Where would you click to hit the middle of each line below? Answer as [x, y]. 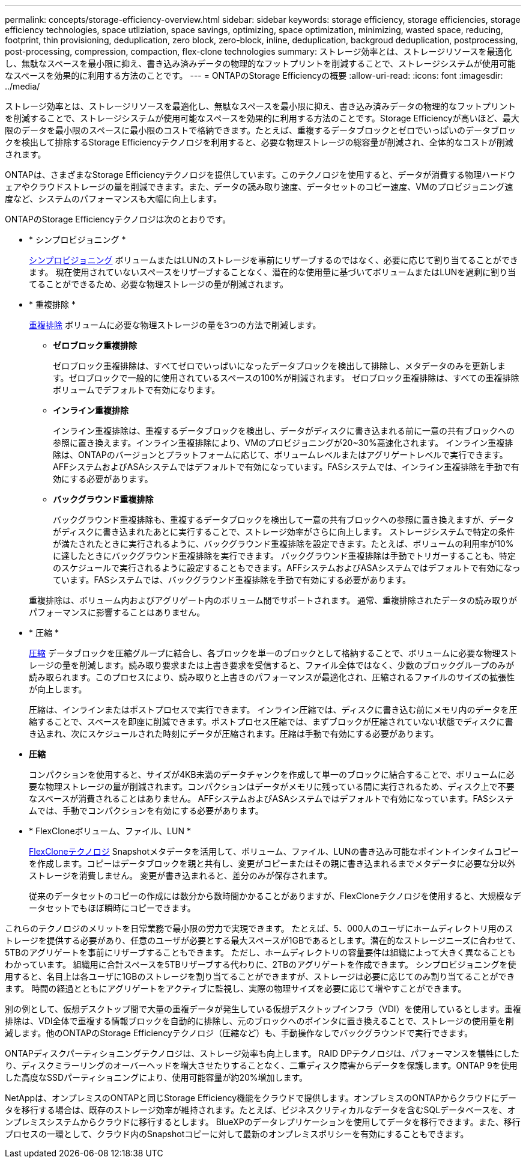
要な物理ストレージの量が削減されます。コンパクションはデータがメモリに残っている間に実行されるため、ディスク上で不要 [272, 786]
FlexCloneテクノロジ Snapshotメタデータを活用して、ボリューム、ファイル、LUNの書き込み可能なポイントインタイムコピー [274, 851]
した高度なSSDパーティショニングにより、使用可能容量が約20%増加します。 [156, 1077]
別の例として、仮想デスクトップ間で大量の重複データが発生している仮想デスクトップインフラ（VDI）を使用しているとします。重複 [263, 1009]
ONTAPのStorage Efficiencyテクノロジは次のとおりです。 [118, 219]
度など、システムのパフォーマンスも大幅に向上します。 [113, 199]
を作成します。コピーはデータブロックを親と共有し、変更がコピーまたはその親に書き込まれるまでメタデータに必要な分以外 [272, 863]
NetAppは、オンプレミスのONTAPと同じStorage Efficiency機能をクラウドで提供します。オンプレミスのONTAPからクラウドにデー [261, 1098]
